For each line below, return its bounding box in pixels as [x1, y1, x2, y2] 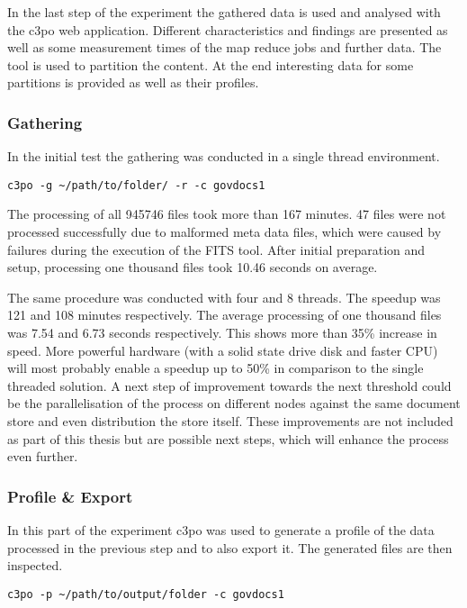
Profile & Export [7, 485, 133, 507]
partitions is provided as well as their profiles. [7, 73, 259, 92]
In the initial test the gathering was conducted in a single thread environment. [7, 147, 440, 166]
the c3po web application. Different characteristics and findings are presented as [7, 20, 448, 39]
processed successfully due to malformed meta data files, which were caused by [7, 222, 442, 241]
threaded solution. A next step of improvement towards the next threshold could [7, 376, 452, 395]
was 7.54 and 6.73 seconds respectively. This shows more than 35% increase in [7, 323, 437, 341]
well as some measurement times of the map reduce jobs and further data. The [7, 38, 442, 57]
